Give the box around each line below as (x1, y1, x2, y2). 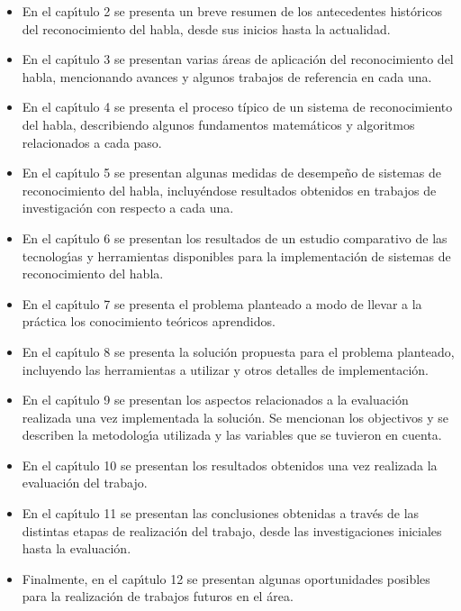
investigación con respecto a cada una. (22, 198, 234, 217)
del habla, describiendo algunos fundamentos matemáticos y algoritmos (22, 114, 415, 133)
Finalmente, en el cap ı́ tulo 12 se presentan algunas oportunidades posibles (22, 569, 430, 588)
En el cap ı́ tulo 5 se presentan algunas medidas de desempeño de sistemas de (22, 163, 441, 182)
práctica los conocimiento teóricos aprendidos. (22, 312, 276, 331)
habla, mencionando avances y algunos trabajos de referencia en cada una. (22, 67, 432, 86)
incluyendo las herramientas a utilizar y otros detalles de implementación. (22, 360, 429, 378)
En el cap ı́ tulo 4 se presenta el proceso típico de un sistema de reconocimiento (22, 97, 453, 116)
